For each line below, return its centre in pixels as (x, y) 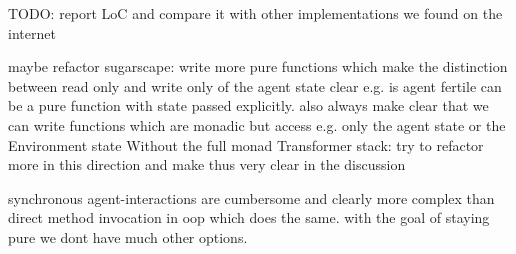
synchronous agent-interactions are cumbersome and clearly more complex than (251, 197)
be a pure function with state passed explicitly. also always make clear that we (248, 105)
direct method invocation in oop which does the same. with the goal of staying (249, 217)
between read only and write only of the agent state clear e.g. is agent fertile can (255, 85)
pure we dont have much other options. (128, 236)
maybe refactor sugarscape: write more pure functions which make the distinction (258, 66)
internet (32, 32)
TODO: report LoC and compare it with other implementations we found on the (255, 13)
